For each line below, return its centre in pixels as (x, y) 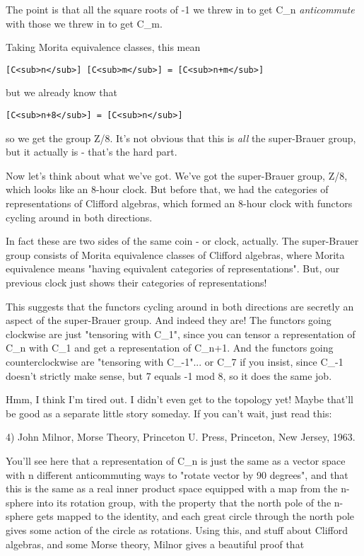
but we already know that (61, 92)
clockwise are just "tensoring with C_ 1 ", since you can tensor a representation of (181, 334)
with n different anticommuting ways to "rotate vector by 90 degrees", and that (177, 474)
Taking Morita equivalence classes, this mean (103, 47)
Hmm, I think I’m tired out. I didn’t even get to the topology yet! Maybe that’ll (180, 399)
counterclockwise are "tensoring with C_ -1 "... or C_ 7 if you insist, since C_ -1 (175, 361)
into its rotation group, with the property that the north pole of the (184, 502)
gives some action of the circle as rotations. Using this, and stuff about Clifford (177, 529)
